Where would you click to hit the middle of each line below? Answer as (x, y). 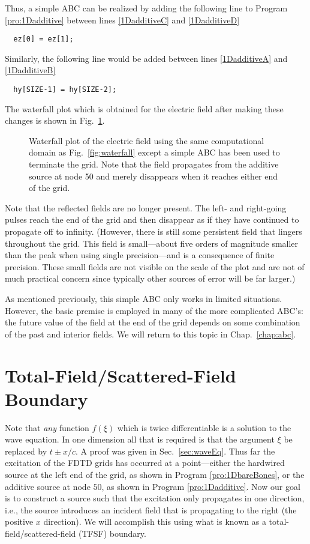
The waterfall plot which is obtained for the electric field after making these (144, 108)
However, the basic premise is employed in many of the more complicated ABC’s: (154, 310)
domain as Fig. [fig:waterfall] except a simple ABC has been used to (154, 152)
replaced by (26, 451)
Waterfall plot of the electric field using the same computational (147, 140)
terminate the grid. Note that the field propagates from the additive (154, 164)
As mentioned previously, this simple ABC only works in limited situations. (144, 298)
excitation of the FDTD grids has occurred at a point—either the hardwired (145, 463)
